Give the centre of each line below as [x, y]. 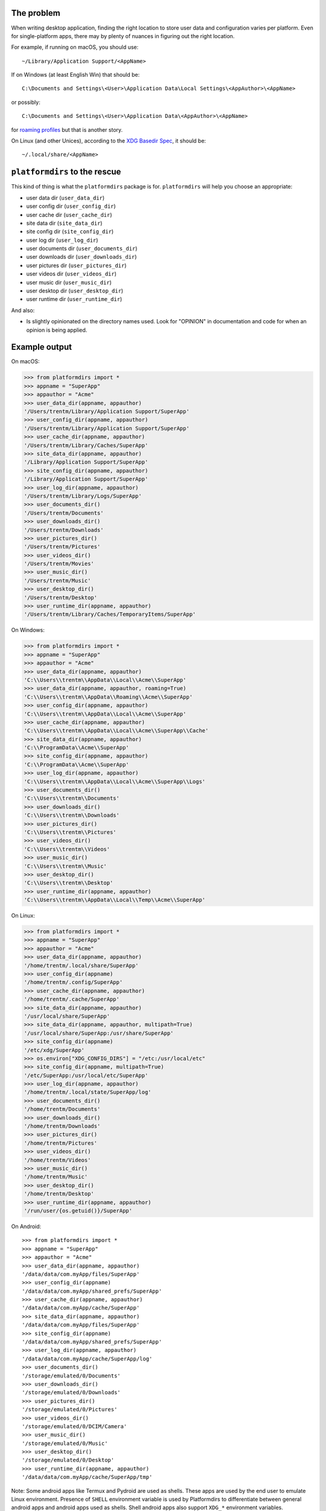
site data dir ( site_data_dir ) [64, 223]
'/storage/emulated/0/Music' [65, 1443]
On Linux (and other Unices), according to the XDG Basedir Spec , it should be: [109, 141]
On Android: [26, 1226]
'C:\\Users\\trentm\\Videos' [67, 849]
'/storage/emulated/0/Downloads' [71, 1393]
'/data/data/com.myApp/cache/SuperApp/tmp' [87, 1477]
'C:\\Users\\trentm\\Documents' [72, 798]
